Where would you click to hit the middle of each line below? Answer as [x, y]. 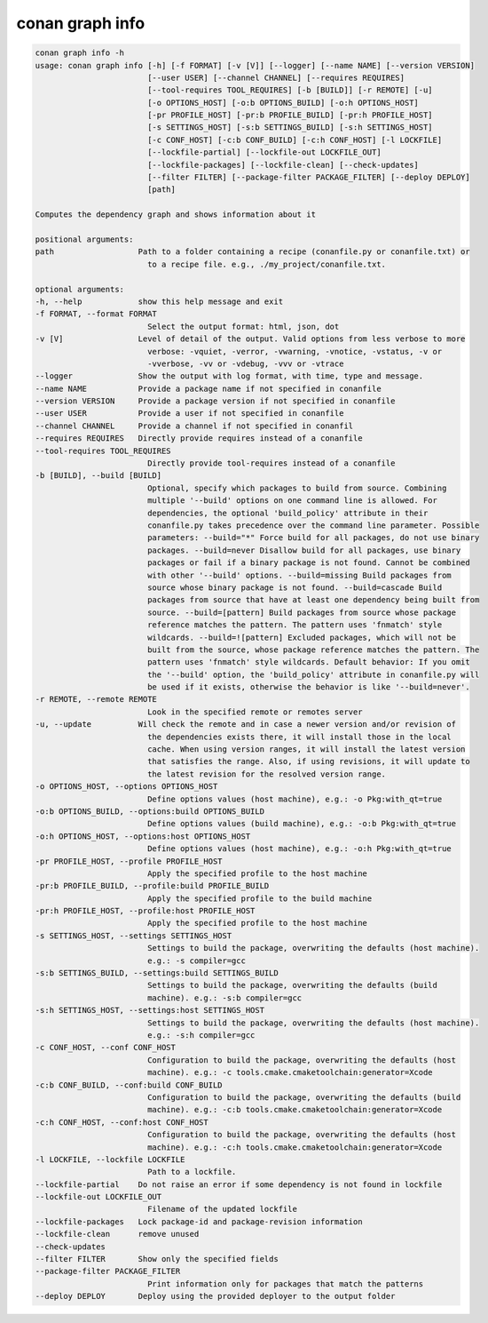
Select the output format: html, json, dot [243, 326]
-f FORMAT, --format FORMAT [96, 314]
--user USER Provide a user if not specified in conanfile [189, 414]
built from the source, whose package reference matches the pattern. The [313, 650]
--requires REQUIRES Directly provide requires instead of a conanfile [199, 438]
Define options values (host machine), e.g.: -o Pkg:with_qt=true [295, 799]
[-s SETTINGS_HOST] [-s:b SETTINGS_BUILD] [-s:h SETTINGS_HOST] [290, 128]
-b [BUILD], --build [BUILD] [98, 476]
